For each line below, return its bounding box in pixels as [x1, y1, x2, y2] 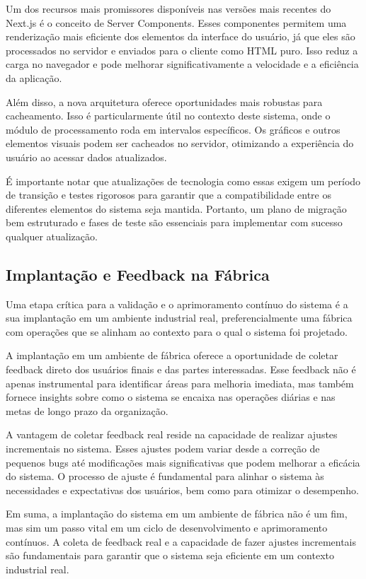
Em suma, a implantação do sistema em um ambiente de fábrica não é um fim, [6, 506, 348, 521]
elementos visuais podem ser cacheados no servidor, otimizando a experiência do [6, 136, 354, 151]
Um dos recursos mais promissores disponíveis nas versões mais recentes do [6, 1, 331, 16]
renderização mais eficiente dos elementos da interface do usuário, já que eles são [6, 29, 355, 44]
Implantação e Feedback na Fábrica [6, 263, 270, 285]
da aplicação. [6, 70, 62, 85]
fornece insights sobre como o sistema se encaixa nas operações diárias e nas [6, 390, 336, 404]
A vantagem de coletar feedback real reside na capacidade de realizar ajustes [6, 427, 338, 442]
